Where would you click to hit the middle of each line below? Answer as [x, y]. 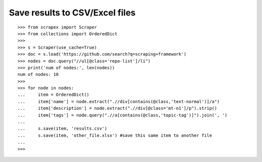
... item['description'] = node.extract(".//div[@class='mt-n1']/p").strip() [117, 108]
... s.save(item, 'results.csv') [63, 129]
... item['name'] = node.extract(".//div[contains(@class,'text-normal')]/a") [119, 101]
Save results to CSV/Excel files [72, 13]
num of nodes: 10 [38, 74]
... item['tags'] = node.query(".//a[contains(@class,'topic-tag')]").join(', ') [123, 115]
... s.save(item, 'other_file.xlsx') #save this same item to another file [115, 135]
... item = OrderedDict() [54, 95]
